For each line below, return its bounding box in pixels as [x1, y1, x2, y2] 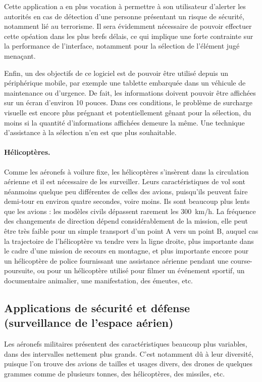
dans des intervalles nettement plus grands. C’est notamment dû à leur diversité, [4, 348, 253, 359]
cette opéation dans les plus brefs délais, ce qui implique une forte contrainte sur [4, 30, 253, 41]
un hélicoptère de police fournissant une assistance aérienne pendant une [4, 255, 229, 266]
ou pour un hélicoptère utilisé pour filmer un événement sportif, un [37, 265, 245, 276]
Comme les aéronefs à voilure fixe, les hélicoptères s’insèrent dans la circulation [4, 166, 249, 177]
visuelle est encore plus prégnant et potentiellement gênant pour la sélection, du [4, 107, 251, 117]
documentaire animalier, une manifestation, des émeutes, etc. [4, 275, 193, 286]
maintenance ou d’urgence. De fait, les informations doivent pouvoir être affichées [4, 87, 256, 98]
